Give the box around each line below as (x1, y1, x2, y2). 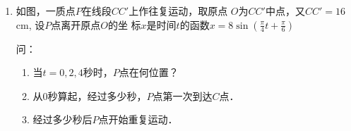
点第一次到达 (153, 88, 213, 103)
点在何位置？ (119, 65, 179, 80)
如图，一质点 (16, 4, 76, 18)
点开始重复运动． (98, 112, 178, 127)
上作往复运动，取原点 (129, 4, 228, 18)
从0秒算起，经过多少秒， (32, 88, 147, 103)
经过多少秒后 (32, 112, 93, 127)
